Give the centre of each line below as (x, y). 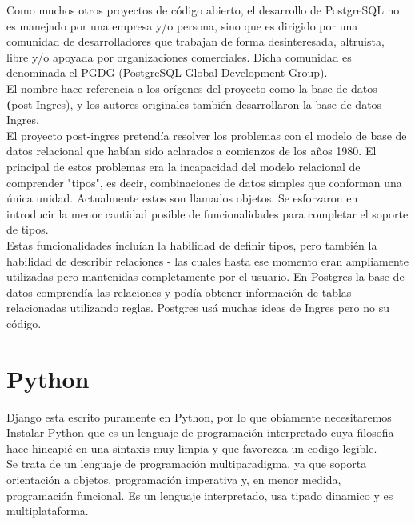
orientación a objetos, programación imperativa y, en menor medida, (174, 479)
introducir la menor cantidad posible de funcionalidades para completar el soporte (207, 213)
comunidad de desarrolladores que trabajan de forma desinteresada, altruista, (196, 41)
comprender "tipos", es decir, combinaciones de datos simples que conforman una (204, 182)
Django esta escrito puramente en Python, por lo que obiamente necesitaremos (199, 416)
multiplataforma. (48, 511)
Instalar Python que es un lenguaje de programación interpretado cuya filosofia (200, 432)
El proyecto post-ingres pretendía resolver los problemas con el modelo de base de (207, 135)
